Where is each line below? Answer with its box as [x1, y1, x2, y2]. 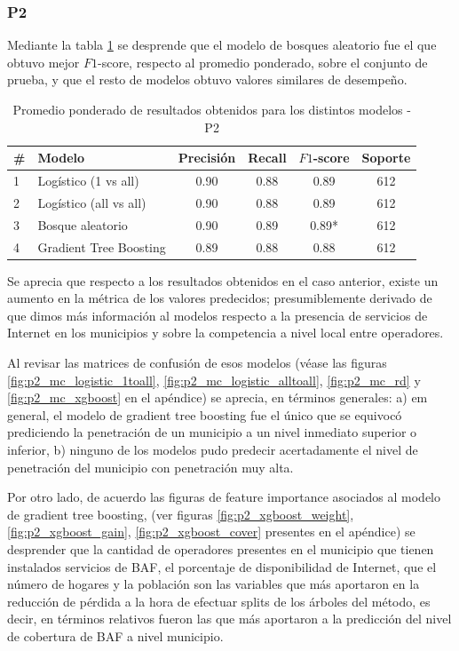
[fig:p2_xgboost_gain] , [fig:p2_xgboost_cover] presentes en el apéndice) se [7, 522, 415, 541]
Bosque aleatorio [37, 215, 128, 234]
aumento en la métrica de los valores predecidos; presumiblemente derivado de [7, 289, 432, 307]
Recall [248, 148, 287, 167]
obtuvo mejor [7, 52, 80, 71]
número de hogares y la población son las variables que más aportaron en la [7, 575, 420, 593]
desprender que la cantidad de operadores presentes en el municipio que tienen [7, 539, 434, 558]
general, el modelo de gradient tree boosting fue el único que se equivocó [7, 405, 402, 424]
